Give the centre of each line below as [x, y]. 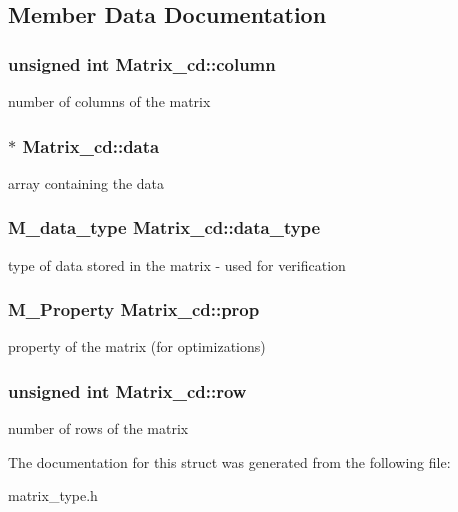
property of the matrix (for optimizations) [137, 346]
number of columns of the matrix [109, 101]
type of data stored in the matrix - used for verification [177, 264]
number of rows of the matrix [98, 428]
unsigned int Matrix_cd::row [127, 390]
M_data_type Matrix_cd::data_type [164, 227]
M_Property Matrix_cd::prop [134, 309]
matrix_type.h [53, 495]
